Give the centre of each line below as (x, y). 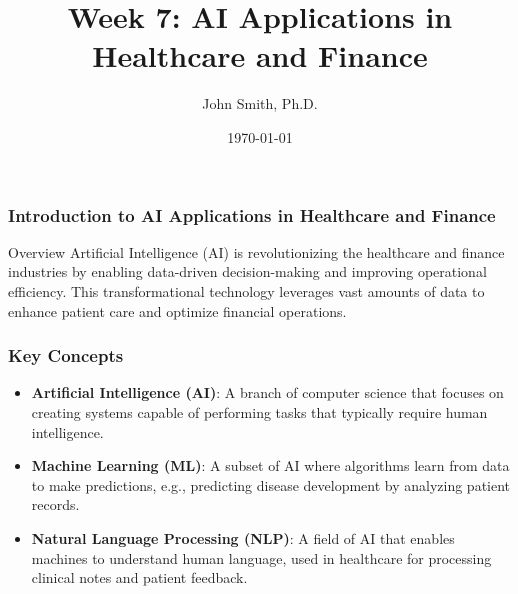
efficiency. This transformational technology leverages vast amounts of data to (246, 290)
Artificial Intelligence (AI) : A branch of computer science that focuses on (267, 392)
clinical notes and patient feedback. (139, 577)
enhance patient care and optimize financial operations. (177, 310)
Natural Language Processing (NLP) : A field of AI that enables (243, 537)
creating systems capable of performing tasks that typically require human (259, 411)
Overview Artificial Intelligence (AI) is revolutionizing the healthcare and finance (256, 251)
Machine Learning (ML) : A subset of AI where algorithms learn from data (270, 465)
